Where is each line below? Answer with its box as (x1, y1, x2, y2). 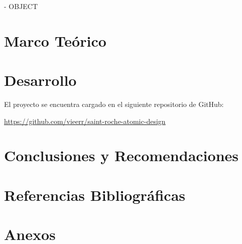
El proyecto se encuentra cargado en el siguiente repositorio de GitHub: (4, 99, 224, 109)
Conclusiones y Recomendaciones (4, 145, 238, 166)
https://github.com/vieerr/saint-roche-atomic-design (4, 115, 166, 126)
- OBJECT (4, 1, 38, 11)
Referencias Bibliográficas (4, 184, 186, 205)
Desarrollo (4, 70, 77, 90)
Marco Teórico (4, 30, 106, 51)
